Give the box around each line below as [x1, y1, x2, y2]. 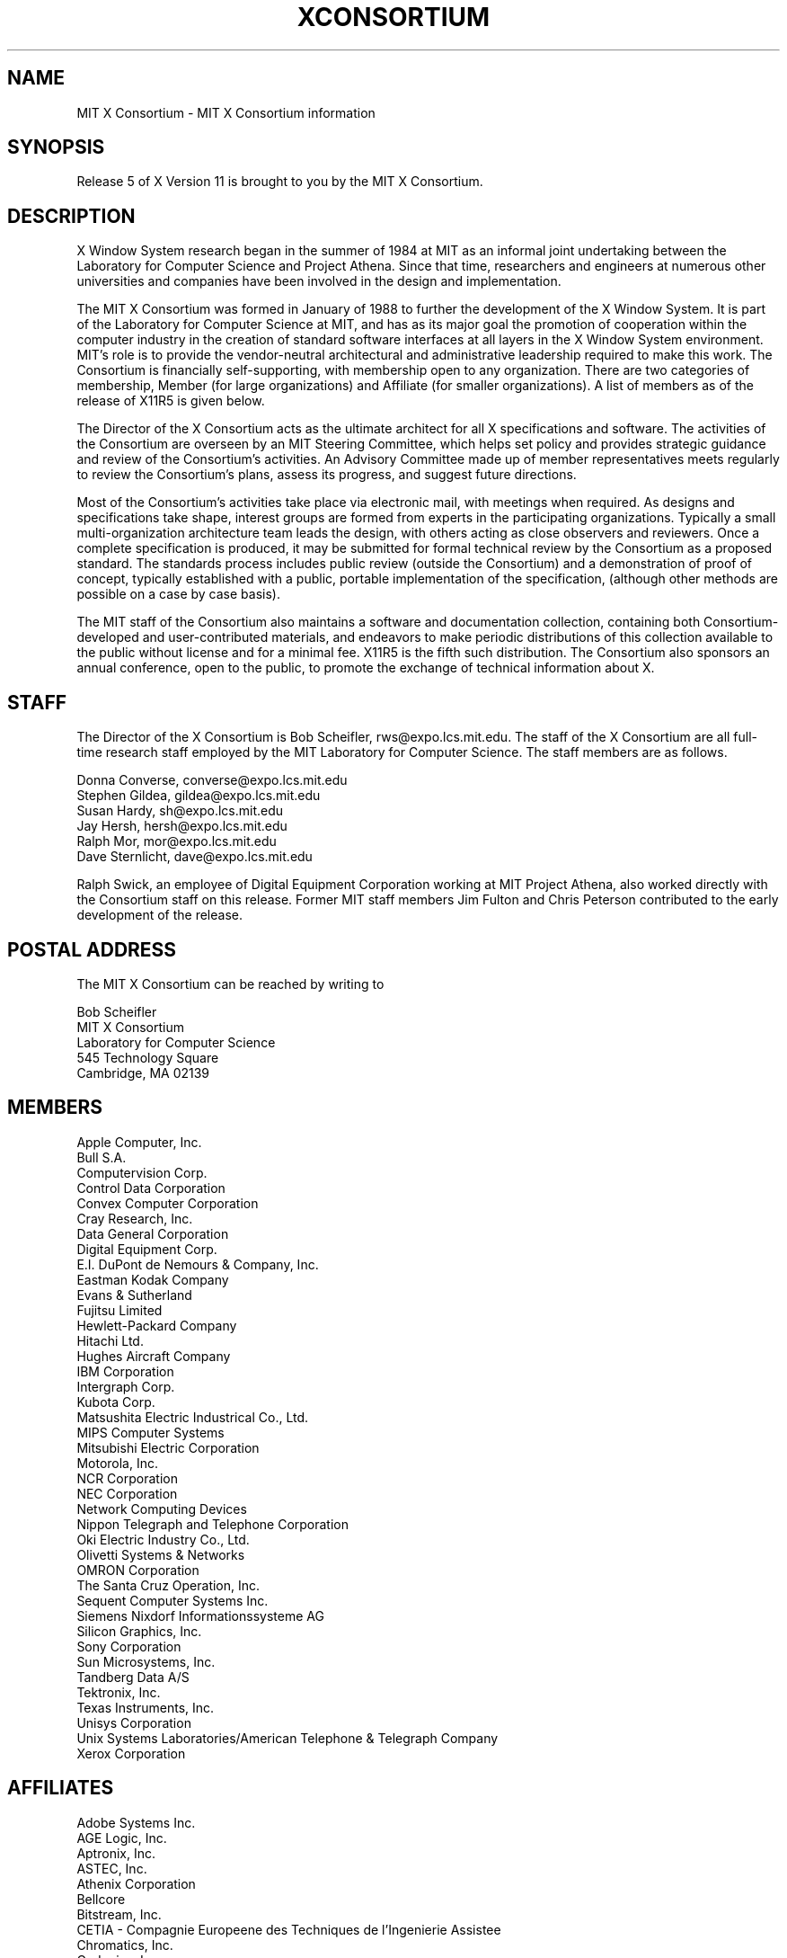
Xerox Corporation [76, 1745, 186, 1761]
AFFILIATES [7, 1776, 114, 1800]
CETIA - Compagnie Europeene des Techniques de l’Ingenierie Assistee [76, 1921, 501, 1937]
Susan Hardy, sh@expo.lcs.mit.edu [76, 803, 284, 819]
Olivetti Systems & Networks [76, 1546, 245, 1562]
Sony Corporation [76, 1638, 181, 1654]
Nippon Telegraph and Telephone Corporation [76, 1516, 349, 1532]
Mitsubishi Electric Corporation [76, 1439, 260, 1455]
